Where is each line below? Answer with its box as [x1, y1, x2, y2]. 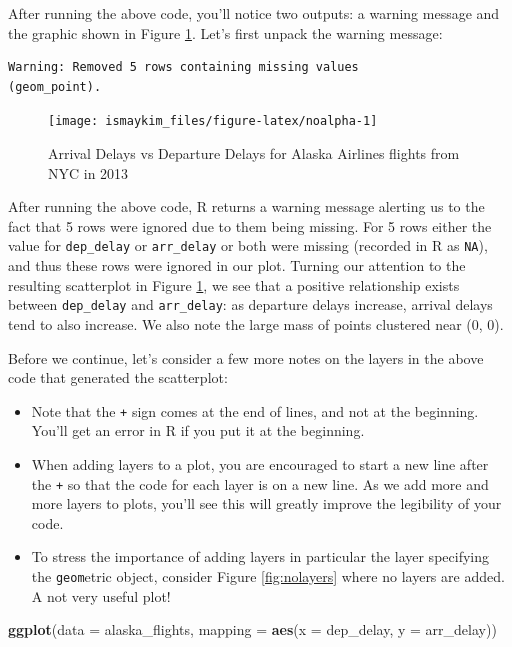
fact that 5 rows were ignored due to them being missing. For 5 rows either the [8, 215, 492, 236]
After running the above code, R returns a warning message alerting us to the [8, 196, 485, 217]
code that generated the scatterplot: [8, 367, 228, 388]
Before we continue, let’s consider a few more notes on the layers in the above [8, 347, 484, 368]
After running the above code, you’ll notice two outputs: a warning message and [8, 3, 500, 23]
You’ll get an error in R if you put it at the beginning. [31, 420, 365, 441]
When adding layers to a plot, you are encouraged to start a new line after [31, 453, 489, 474]
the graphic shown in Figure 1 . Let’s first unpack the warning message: [8, 22, 443, 43]
